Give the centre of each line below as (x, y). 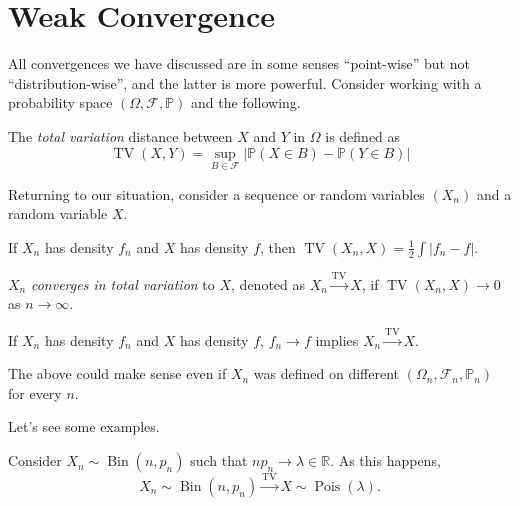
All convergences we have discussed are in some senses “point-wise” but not (239, 63)
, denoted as (268, 283)
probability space (60, 102)
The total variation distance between (120, 135)
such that (219, 460)
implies (337, 339)
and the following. (246, 102)
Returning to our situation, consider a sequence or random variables (216, 193)
